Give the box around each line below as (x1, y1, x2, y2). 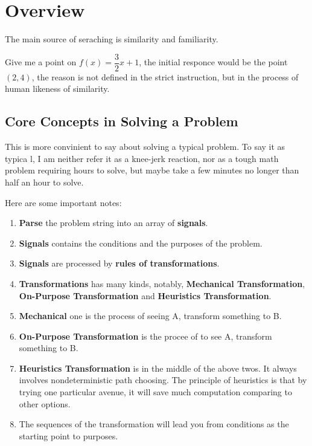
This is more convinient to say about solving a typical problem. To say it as (5, 140, 285, 153)
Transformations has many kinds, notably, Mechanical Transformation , (19, 277, 305, 289)
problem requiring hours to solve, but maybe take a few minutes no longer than (5, 164, 299, 176)
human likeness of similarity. (5, 82, 110, 95)
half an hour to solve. (5, 175, 84, 188)
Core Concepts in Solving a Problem (5, 112, 238, 131)
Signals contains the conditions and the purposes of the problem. (19, 236, 263, 249)
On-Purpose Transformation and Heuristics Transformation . (19, 289, 272, 302)
